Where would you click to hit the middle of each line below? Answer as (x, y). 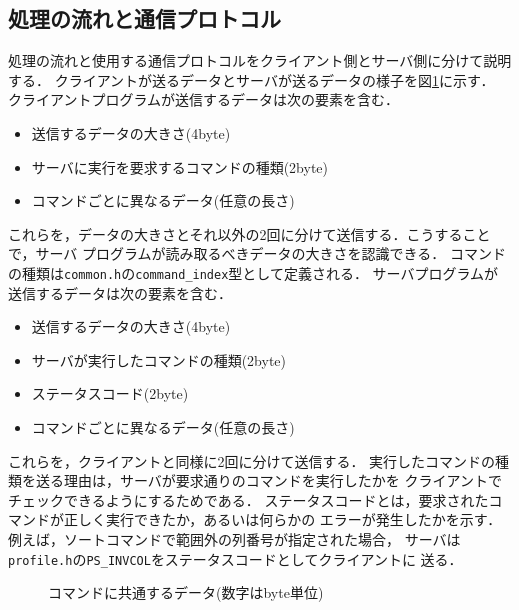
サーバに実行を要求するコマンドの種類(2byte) (179, 166)
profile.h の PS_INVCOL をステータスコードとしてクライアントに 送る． (235, 558)
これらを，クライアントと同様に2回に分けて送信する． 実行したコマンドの (252, 460)
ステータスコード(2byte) (110, 393)
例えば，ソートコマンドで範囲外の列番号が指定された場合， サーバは (234, 538)
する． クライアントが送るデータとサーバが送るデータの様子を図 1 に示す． (251, 79)
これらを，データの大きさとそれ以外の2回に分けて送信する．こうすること (249, 233)
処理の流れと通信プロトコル (144, 18)
